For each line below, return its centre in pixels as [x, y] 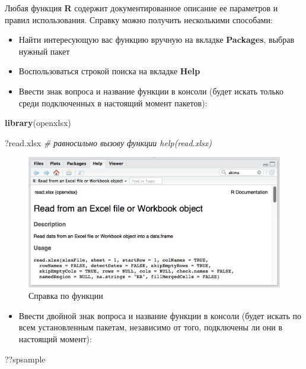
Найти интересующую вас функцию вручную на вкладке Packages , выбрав [157, 40]
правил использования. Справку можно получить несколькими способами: [139, 19]
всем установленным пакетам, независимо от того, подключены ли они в [151, 327]
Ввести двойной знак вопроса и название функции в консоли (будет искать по [160, 315]
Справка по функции [66, 296]
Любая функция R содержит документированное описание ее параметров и [141, 8]
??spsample [25, 359]
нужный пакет [44, 51]
